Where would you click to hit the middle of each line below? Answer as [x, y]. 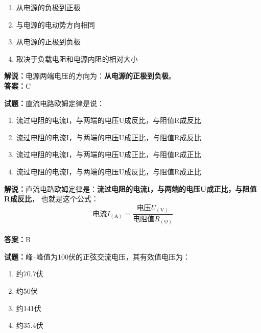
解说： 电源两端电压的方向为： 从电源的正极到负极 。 [90, 76]
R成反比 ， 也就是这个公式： [51, 199]
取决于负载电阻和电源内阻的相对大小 [77, 58]
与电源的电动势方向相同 [55, 24]
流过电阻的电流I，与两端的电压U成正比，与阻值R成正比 [109, 154]
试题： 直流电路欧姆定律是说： [54, 103]
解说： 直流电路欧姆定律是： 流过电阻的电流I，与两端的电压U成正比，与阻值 [130, 188]
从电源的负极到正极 [48, 7]
